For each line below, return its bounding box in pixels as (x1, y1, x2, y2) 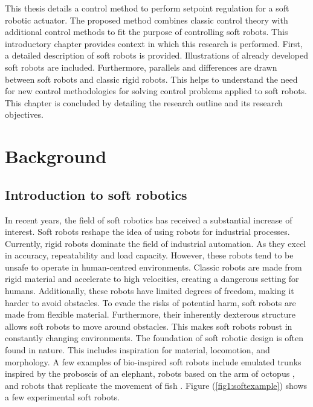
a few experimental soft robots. (5, 391, 120, 403)
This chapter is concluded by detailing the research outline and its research (5, 96, 283, 109)
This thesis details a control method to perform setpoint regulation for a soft (5, 2, 289, 14)
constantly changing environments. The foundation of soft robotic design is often (5, 332, 304, 344)
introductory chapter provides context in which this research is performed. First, (5, 37, 303, 50)
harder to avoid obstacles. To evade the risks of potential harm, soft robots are (5, 296, 296, 309)
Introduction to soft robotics (5, 185, 187, 203)
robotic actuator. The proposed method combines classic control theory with (5, 13, 288, 26)
